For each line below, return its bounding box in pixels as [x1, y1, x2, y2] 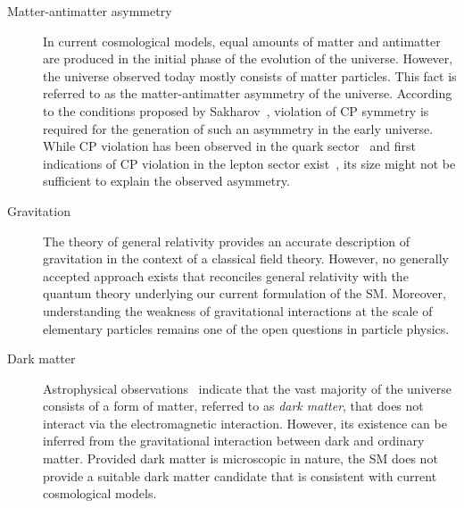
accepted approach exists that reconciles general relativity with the [43, 266, 409, 285]
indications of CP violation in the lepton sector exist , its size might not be [43, 154, 456, 172]
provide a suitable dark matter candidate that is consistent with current [43, 466, 437, 485]
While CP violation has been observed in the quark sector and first [43, 137, 416, 155]
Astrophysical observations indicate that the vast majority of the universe [43, 379, 452, 397]
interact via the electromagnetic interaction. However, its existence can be [43, 413, 447, 432]
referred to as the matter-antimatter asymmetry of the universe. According [43, 84, 452, 103]
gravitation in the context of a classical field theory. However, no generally [43, 249, 449, 268]
